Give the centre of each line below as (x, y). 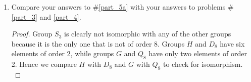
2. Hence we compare (44, 64)
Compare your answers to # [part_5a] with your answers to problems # (122, 7)
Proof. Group (32, 34)
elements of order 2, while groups (63, 53)
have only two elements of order (198, 53)
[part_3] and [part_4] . (46, 16)
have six (232, 43)
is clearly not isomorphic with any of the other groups (148, 34)
